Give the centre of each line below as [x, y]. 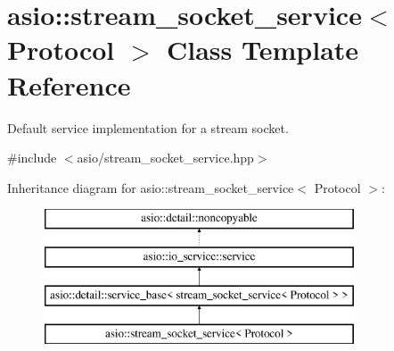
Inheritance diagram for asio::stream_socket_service [151, 187]
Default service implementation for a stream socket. [148, 127]
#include [32, 158]
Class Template [263, 50]
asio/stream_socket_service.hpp [165, 158]
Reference [69, 84]
